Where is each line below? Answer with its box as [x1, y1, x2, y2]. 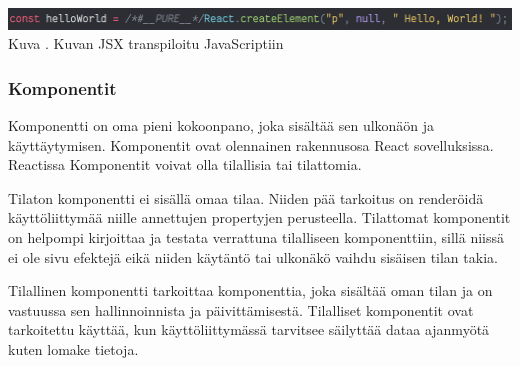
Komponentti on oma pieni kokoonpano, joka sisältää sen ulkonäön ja [8, 115, 435, 136]
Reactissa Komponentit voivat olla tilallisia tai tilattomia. [8, 154, 362, 175]
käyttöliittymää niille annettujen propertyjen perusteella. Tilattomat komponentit [8, 207, 511, 228]
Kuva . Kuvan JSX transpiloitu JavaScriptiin [8, 33, 284, 54]
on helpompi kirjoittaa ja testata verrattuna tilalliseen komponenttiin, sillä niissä [8, 227, 505, 248]
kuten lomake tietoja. [8, 339, 139, 359]
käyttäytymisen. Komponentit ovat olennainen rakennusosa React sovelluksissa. [8, 134, 494, 155]
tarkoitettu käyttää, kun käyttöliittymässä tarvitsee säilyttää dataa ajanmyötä [8, 319, 490, 340]
